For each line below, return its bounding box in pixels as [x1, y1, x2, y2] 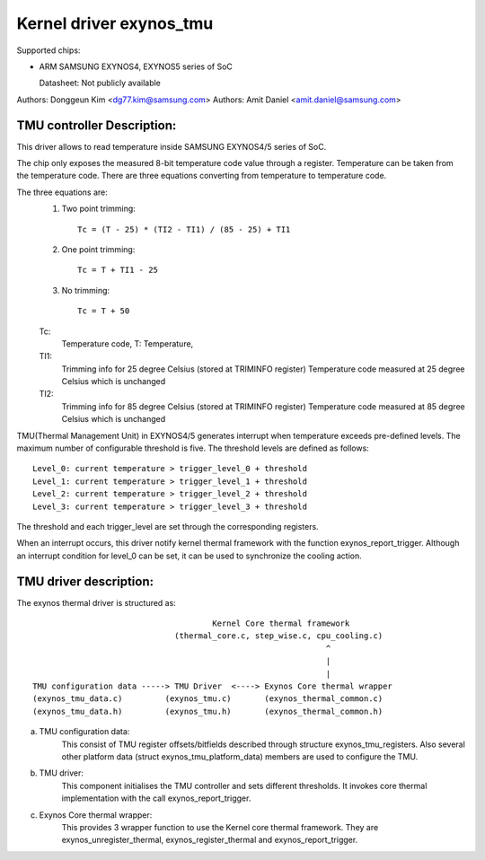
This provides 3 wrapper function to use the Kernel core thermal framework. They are [61, 821, 379, 832]
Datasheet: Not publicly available [39, 77, 162, 89]
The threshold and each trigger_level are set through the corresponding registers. [16, 522, 319, 531]
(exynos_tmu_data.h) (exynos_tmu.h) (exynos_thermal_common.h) [32, 706, 384, 716]
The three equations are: [16, 187, 108, 197]
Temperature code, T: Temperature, [61, 338, 194, 349]
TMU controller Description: [16, 118, 177, 133]
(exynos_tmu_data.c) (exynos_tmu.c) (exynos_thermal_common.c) [32, 694, 384, 704]
